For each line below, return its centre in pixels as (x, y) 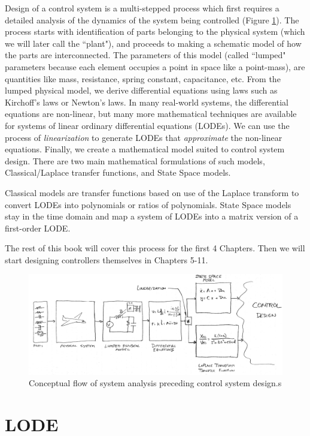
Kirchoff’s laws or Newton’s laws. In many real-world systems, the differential (147, 102)
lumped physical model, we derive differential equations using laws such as (141, 90)
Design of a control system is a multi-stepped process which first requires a (142, 8)
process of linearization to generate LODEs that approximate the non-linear (144, 137)
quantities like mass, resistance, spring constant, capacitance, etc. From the (143, 78)
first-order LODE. (38, 228)
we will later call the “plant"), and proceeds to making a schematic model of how (153, 43)
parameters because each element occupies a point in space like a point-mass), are (155, 66)
